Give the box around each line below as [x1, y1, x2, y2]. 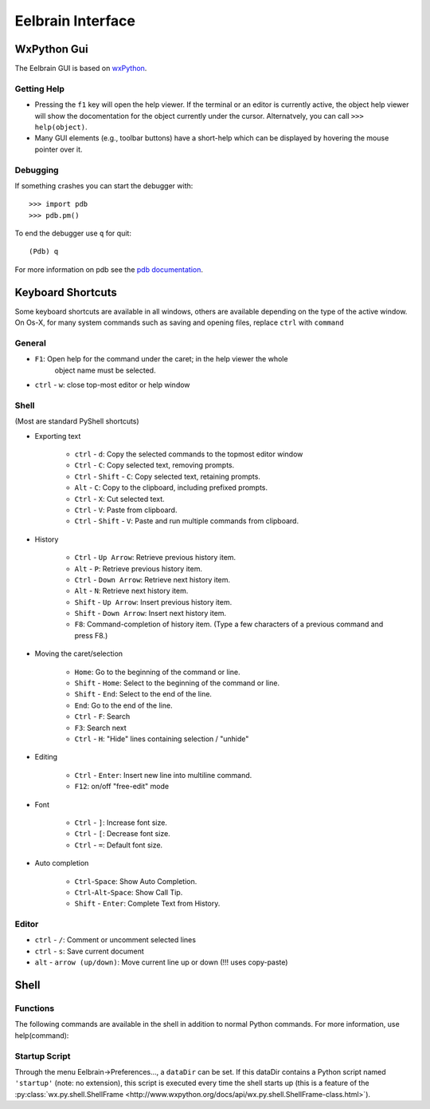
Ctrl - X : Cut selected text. [74, 494, 165, 503]
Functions [14, 1002, 55, 1013]
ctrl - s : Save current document [34, 946, 145, 956]
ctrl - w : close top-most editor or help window [34, 380, 190, 390]
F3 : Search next [74, 723, 127, 732]
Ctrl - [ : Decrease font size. [74, 829, 170, 839]
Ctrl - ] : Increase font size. [74, 818, 167, 827]
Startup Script [14, 1050, 71, 1061]
